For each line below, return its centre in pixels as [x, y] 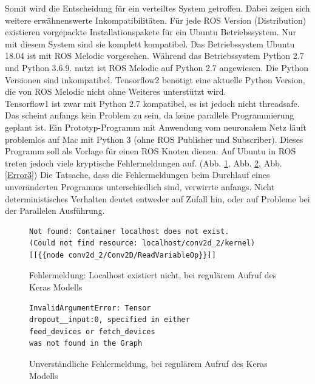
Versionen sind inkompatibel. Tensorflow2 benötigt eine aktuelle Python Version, [155, 79]
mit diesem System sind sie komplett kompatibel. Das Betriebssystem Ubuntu [150, 43]
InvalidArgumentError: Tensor [90, 308]
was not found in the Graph [86, 344]
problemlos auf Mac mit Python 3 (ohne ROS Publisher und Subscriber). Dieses [154, 139]
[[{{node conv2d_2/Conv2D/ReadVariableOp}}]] [123, 255]
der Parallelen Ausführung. [55, 211]
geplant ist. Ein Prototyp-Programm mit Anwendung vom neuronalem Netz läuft [156, 127]
